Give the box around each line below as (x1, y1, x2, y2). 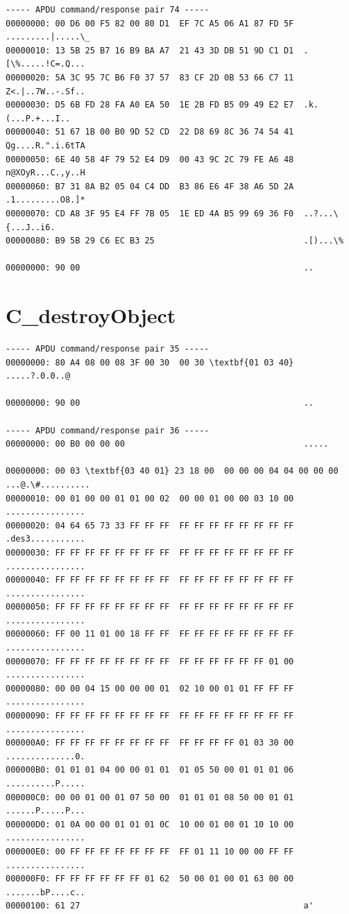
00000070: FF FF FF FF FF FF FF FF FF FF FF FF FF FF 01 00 (6, 656, 294, 666)
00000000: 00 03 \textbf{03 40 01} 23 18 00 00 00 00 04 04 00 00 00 (6, 466, 339, 476)
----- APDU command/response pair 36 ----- (6, 425, 210, 436)
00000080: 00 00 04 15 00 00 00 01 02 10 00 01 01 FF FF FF (6, 683, 294, 693)
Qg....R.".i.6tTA (6, 140, 85, 150)
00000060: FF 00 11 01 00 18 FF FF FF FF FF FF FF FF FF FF (6, 629, 294, 639)
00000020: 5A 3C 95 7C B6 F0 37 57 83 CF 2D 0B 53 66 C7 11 (6, 72, 294, 83)
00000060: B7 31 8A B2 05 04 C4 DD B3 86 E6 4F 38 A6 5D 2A (6, 181, 294, 191)
